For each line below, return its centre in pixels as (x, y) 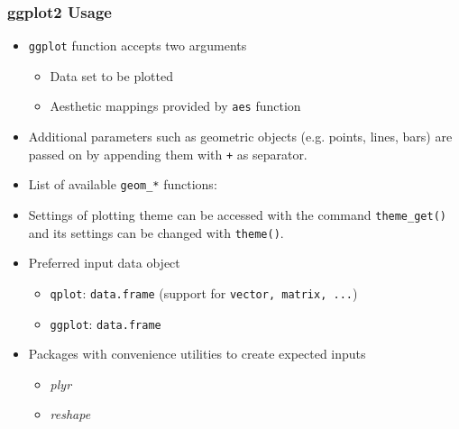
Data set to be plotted (111, 75)
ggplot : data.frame (106, 323)
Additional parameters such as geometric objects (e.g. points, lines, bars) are (240, 137)
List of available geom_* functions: (123, 184)
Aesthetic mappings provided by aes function (175, 106)
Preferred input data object (104, 263)
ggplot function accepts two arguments (138, 46)
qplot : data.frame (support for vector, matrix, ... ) (204, 292)
